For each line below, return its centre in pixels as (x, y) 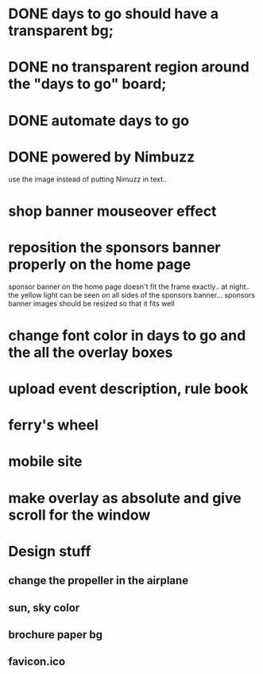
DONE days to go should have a (114, 14)
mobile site (45, 462)
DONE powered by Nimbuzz (102, 157)
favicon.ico (37, 662)
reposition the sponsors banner (114, 247)
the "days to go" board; (87, 84)
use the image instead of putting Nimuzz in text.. (88, 179)
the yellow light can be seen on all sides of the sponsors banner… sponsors (132, 294)
